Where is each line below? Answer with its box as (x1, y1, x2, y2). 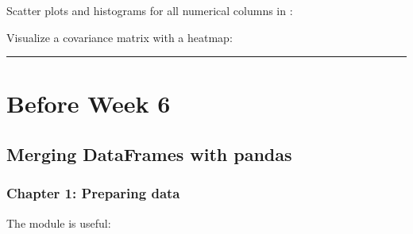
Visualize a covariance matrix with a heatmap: (6, 29, 233, 45)
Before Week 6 (6, 87, 171, 120)
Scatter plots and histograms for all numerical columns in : (6, 2, 293, 18)
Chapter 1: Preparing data (6, 183, 180, 203)
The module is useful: (6, 214, 111, 231)
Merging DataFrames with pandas (6, 141, 292, 166)
